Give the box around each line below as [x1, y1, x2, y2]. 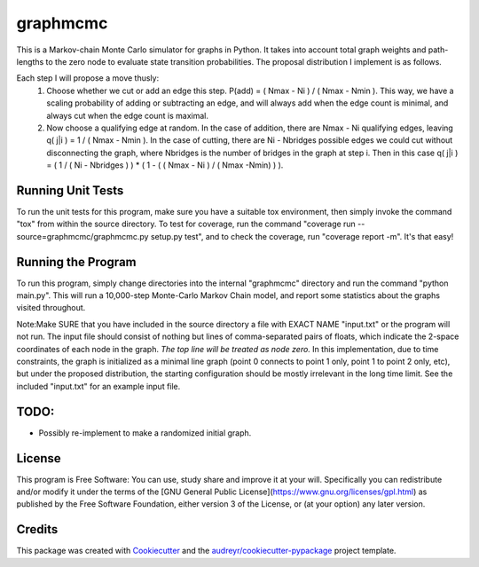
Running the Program [16, 254, 137, 270]
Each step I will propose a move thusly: [16, 73, 160, 83]
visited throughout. [16, 303, 86, 313]
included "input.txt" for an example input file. [16, 381, 181, 391]
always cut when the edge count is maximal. [46, 110, 208, 121]
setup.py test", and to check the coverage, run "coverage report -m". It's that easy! [150, 231, 454, 241]
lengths [16, 56, 44, 67]
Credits [16, 522, 59, 537]
